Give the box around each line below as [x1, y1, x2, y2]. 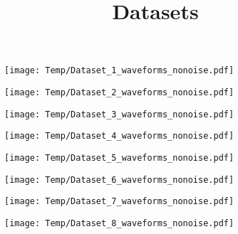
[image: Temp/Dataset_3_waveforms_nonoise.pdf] [4, 109, 234, 119]
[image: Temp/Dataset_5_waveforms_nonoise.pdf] [4, 153, 234, 163]
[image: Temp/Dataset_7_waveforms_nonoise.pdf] [4, 196, 234, 207]
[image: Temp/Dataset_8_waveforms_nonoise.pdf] [4, 218, 234, 228]
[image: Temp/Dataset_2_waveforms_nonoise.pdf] [4, 87, 234, 98]
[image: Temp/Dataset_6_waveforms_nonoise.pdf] [4, 174, 234, 185]
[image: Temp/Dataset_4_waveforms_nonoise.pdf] [4, 131, 234, 142]
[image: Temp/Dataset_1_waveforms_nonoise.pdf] [4, 65, 234, 76]
